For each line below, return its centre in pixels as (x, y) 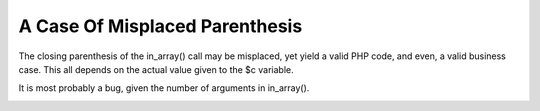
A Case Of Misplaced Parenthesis (160, 26)
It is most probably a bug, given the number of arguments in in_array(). (164, 88)
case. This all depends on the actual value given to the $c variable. (156, 69)
